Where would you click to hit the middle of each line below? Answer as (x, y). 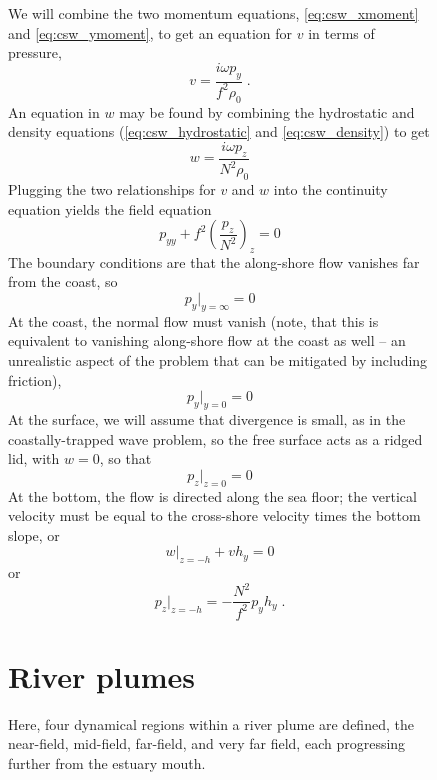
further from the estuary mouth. (107, 763)
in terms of (341, 32)
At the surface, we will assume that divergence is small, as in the (207, 419)
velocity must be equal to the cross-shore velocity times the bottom (214, 515)
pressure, (35, 52)
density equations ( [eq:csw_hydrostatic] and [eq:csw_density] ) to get (219, 131)
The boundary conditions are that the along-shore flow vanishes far (214, 261)
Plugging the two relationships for (112, 188)
